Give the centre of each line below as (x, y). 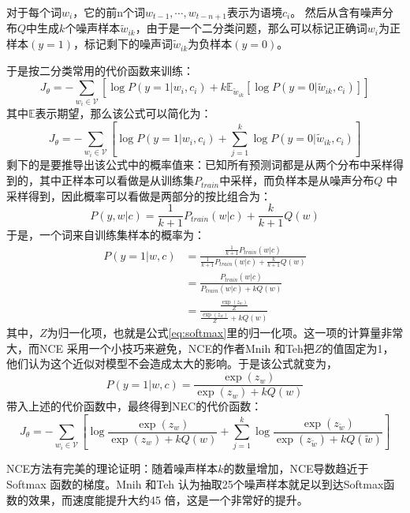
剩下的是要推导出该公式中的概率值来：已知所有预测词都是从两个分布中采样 (199, 165)
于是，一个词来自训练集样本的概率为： (106, 235)
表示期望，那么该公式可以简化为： (123, 113)
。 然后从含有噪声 (336, 12)
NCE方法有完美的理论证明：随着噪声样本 (112, 468)
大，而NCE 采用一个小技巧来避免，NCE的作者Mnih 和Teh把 (160, 348)
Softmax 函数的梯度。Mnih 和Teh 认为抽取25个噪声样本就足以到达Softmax (195, 483)
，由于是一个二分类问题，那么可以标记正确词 (251, 28)
